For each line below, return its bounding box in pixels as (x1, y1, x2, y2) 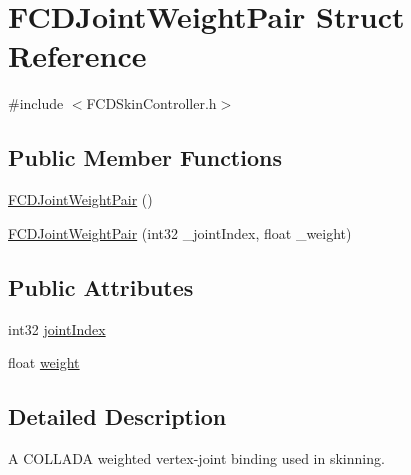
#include (8, 93, 64, 114)
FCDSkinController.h (86, 93, 217, 114)
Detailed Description (8, 401, 227, 432)
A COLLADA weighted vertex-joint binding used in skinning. (8, 447, 385, 468)
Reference (8, 35, 147, 76)
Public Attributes (8, 271, 194, 302)
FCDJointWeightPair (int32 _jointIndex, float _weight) (8, 222, 352, 243)
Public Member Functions (8, 142, 282, 173)
